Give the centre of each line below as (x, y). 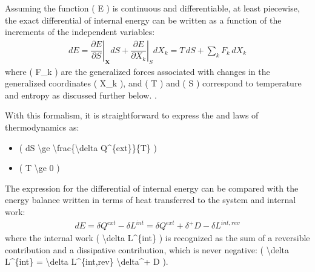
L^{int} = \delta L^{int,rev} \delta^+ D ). (87, 261)
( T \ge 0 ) (39, 168)
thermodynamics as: (42, 127)
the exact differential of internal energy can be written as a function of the (143, 20)
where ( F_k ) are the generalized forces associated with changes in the (138, 71)
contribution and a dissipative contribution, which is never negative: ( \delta (147, 249)
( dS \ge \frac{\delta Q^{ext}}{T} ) (88, 147)
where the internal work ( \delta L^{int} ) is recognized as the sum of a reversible (157, 238)
